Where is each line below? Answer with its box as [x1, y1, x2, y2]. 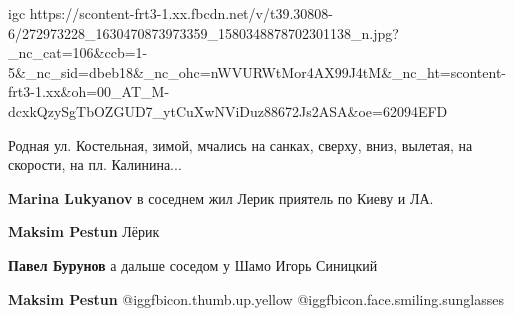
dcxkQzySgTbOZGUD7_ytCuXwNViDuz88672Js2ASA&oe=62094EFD [8, 100, 448, 121]
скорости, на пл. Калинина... [8, 154, 182, 175]
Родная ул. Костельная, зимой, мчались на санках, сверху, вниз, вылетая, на [8, 134, 473, 155]
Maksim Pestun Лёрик [8, 221, 160, 242]
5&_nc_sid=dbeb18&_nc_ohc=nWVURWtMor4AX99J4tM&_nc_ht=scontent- [8, 61, 507, 82]
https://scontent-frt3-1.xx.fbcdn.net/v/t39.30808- [29, 3, 333, 23]
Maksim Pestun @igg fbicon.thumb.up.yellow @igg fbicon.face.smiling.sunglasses [8, 288, 504, 309]
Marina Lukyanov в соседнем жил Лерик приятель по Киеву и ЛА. [8, 187, 434, 208]
